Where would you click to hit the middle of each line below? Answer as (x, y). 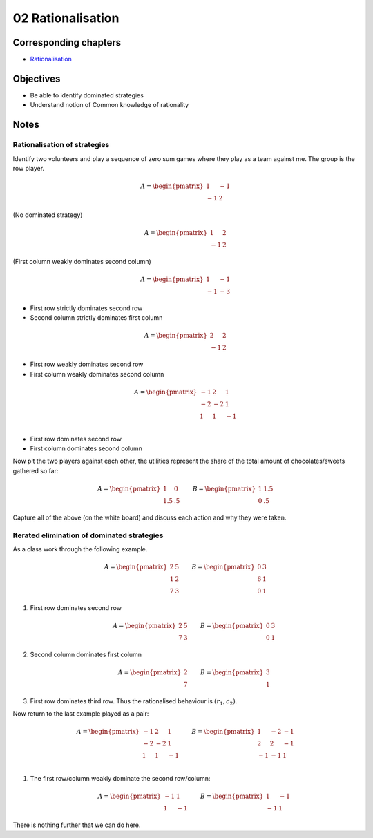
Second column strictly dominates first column (96, 318)
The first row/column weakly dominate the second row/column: (120, 779)
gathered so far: (36, 470)
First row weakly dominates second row (87, 364)
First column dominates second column (86, 448)
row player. (29, 168)
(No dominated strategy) (48, 215)
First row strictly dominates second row (86, 308)
